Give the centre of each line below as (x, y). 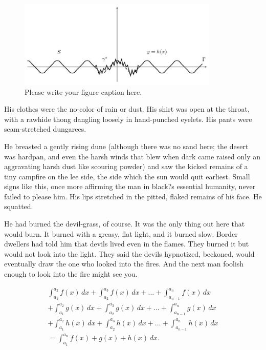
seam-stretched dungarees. (45, 129)
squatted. (19, 206)
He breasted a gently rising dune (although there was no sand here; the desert (126, 146)
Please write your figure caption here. (83, 91)
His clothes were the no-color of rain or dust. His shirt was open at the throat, (127, 109)
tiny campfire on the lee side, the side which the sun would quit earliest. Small (127, 176)
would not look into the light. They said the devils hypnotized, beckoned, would (129, 253)
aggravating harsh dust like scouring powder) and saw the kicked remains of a (126, 166)
